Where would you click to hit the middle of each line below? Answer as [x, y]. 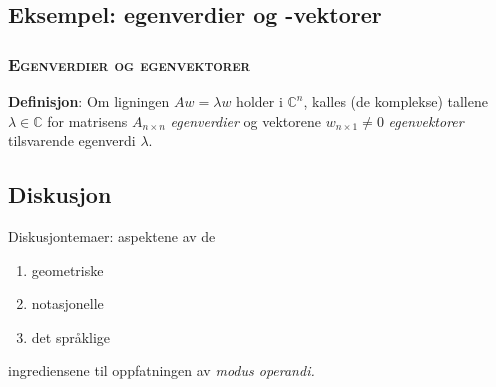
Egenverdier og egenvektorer [129, 63]
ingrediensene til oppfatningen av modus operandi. [161, 370]
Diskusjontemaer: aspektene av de [112, 235]
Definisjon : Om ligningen [89, 101]
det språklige [71, 336]
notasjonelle [67, 303]
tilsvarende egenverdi [72, 140]
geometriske [67, 269]
